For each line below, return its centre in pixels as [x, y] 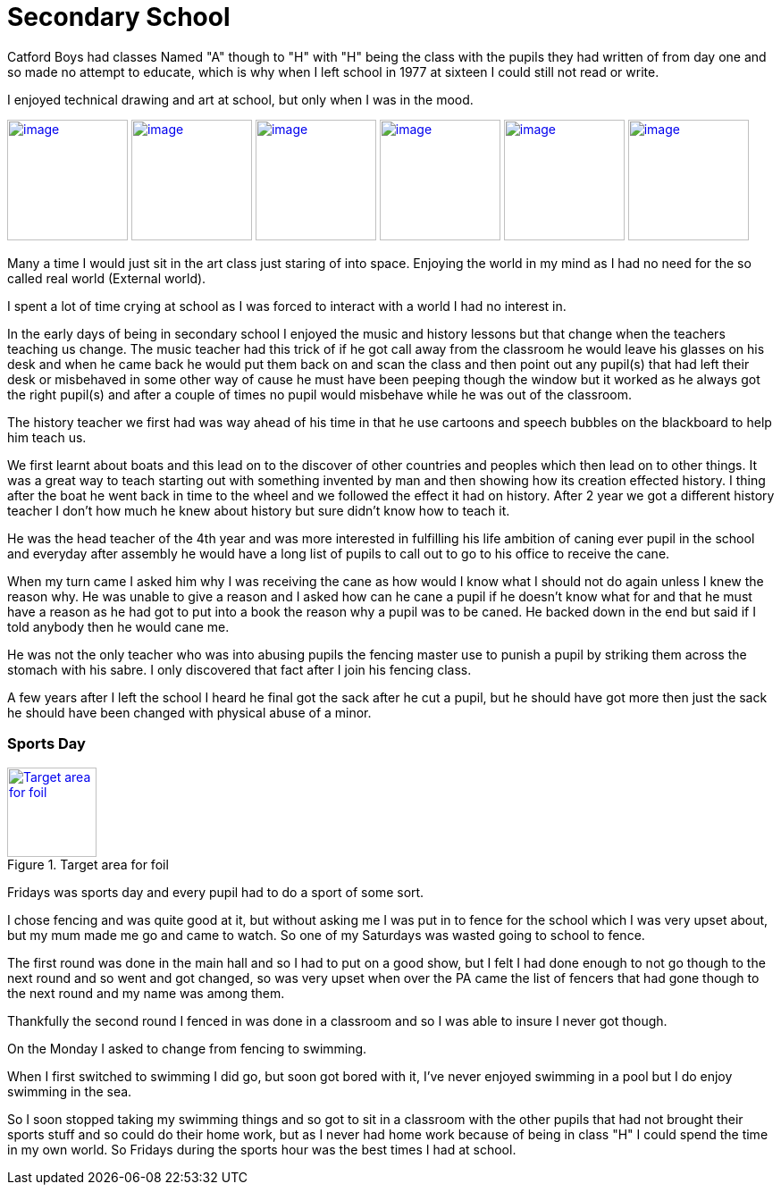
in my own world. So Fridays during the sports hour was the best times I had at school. [262, 1149]
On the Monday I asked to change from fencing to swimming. [187, 1048]
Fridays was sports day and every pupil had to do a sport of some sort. [216, 892]
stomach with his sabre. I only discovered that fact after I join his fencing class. [239, 669]
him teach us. [47, 437]
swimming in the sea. [70, 1091]
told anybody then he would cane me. [118, 626]
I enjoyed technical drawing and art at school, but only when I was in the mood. [240, 99]
